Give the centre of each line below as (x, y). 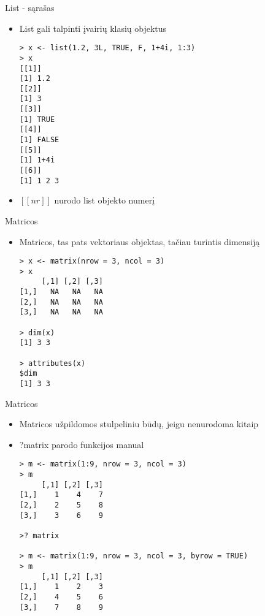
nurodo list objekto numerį (105, 200)
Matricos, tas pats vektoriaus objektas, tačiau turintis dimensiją (140, 241)
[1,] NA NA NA (61, 292)
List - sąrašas (30, 7)
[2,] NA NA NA (61, 302)
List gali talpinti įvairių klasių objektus (93, 28)
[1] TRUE (37, 119)
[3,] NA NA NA (61, 312)
